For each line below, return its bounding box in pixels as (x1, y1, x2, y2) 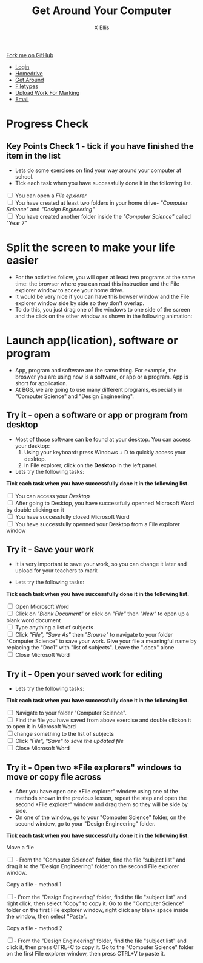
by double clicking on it (6, 505, 65, 513)
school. (15, 173, 34, 180)
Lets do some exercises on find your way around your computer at (15, 166, 182, 174)
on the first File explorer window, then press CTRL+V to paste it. (6, 950, 165, 958)
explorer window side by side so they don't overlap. (15, 299, 144, 307)
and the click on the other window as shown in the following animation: (15, 312, 193, 320)
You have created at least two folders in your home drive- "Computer (15, 199, 188, 207)
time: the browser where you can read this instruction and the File (15, 280, 180, 287)
